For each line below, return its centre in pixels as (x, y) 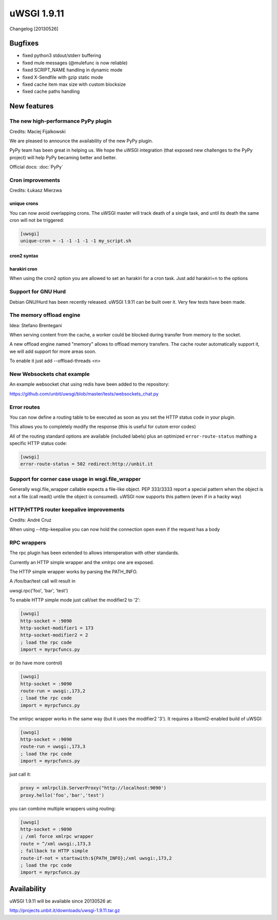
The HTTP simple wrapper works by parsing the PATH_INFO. (74, 572)
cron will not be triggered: (37, 220)
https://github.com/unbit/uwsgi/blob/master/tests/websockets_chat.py (84, 393)
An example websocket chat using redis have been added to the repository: (89, 384)
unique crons (24, 203)
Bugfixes (24, 43)
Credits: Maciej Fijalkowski (38, 132)
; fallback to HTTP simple (54, 851)
